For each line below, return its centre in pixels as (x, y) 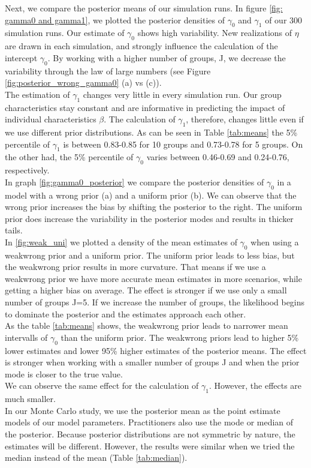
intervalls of (26, 337)
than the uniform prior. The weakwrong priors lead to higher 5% (180, 337)
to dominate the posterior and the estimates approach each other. (126, 313)
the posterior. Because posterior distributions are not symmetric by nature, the (150, 434)
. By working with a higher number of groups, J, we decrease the (167, 57)
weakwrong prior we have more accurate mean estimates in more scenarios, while (153, 278)
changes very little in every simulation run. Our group (182, 94)
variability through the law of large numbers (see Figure (108, 70)
